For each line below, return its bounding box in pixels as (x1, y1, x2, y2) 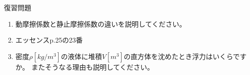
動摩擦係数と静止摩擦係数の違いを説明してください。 (15, 18, 186, 29)
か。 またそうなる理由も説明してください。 (15, 61, 154, 72)
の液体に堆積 (61, 51, 102, 61)
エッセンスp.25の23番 (15, 35, 83, 45)
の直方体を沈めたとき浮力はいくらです (124, 51, 247, 61)
